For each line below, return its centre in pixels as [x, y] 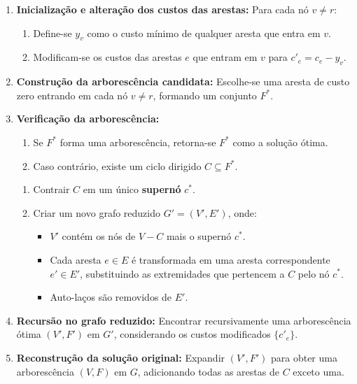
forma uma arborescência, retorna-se [138, 142]
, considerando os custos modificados [192, 334]
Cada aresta [76, 259]
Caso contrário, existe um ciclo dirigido [117, 165]
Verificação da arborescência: [88, 119]
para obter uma [304, 357]
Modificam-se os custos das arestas [107, 57]
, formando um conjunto [205, 95]
